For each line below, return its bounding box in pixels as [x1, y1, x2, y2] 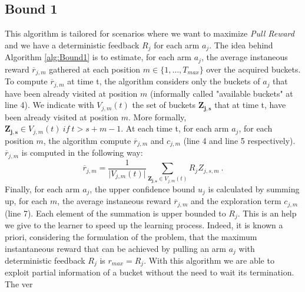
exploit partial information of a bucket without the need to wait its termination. [5, 266, 294, 278]
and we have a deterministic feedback [5, 38, 140, 51]
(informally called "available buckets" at [150, 87, 293, 99]
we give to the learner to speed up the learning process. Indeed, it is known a [5, 219, 283, 231]
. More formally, [128, 110, 187, 123]
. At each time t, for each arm [121, 122, 229, 134]
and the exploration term [190, 195, 281, 207]
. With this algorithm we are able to [144, 254, 274, 266]
